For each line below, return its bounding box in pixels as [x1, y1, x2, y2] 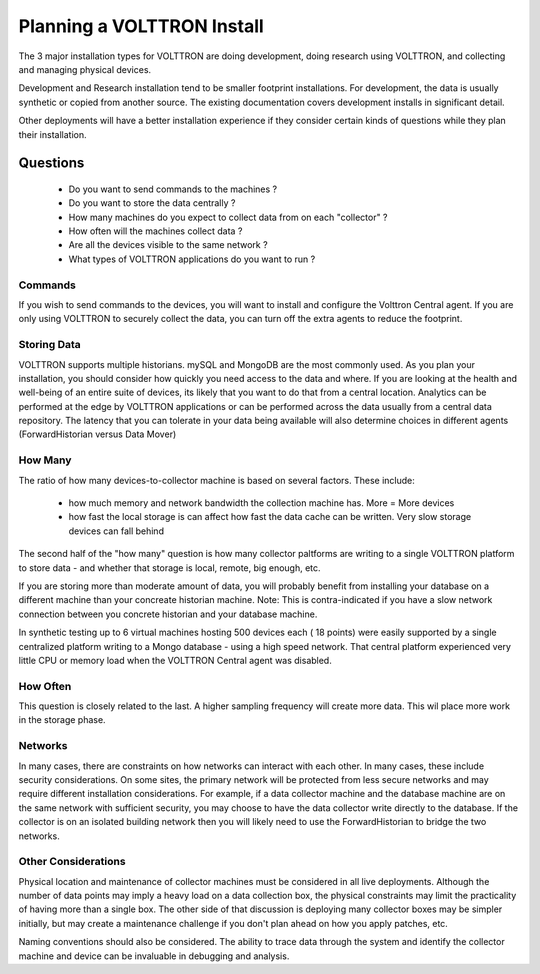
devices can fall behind [68, 525, 165, 537]
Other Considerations [18, 855, 126, 869]
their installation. [18, 128, 87, 140]
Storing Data [18, 338, 82, 352]
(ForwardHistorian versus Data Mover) [18, 428, 177, 440]
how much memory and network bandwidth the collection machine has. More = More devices [68, 497, 455, 509]
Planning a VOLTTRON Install [18, 15, 264, 37]
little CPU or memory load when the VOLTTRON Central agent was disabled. [18, 654, 332, 666]
